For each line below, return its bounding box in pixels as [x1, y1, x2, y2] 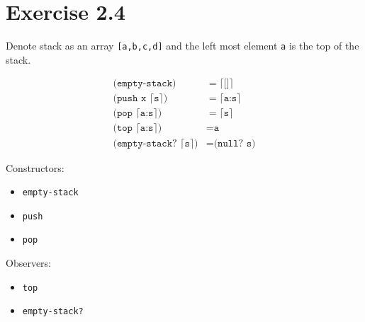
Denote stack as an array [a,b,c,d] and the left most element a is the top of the [6, 38, 359, 53]
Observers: [6, 255, 52, 270]
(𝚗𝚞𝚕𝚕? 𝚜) [213, 138, 256, 149]
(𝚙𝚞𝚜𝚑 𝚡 [113, 93, 147, 104]
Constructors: [6, 160, 64, 175]
